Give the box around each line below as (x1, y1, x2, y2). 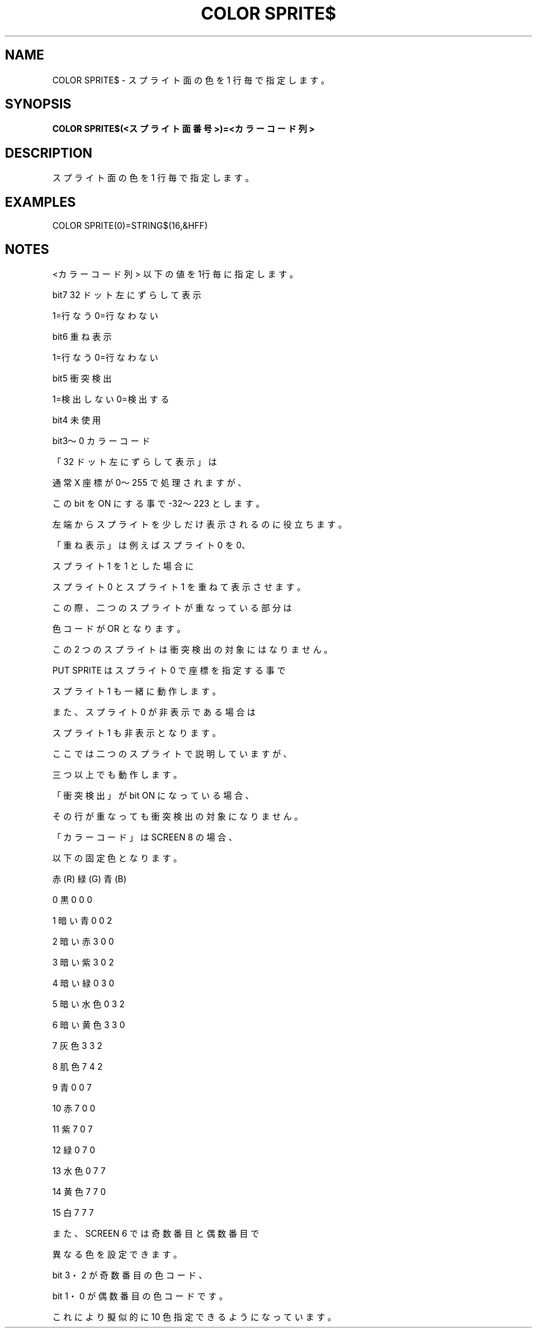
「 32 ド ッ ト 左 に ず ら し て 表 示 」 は (52, 456, 217, 467)
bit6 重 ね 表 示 (52, 331, 112, 342)
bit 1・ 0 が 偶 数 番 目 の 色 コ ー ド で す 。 (52, 1290, 228, 1301)
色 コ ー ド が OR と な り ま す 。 (52, 623, 186, 634)
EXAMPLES (5, 194, 76, 210)
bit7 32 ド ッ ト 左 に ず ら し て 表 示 (52, 289, 202, 300)
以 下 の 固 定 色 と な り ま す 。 (52, 852, 182, 863)
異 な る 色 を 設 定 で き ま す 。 (52, 1248, 182, 1259)
